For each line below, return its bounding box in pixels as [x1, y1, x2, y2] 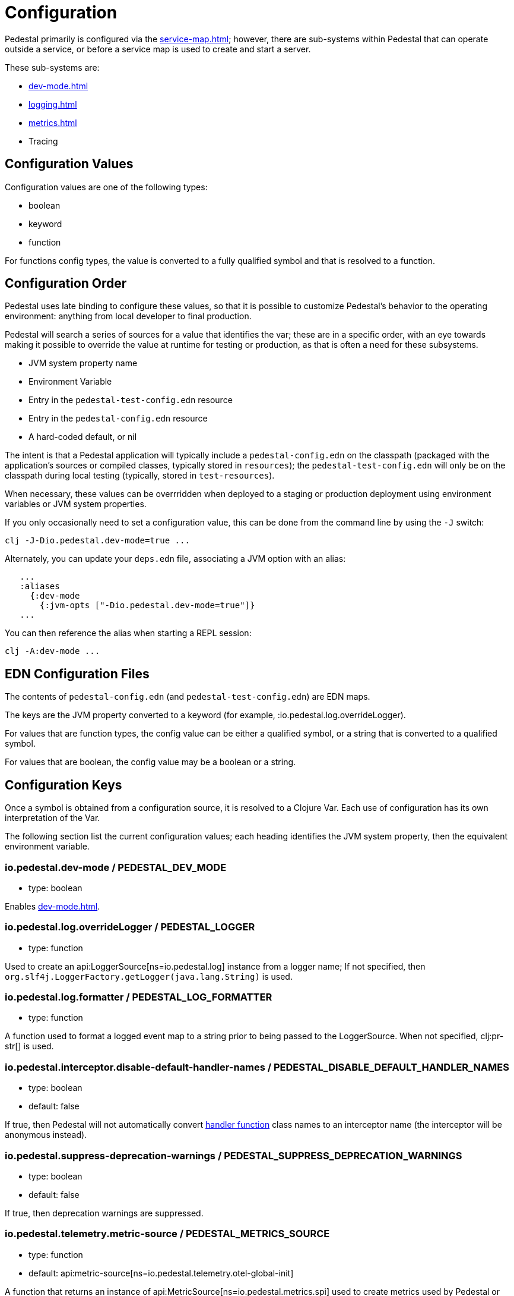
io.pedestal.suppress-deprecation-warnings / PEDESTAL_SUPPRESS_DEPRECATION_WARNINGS [5, 1149, 462, 1162]
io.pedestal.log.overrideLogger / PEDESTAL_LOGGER [5, 921, 255, 933]
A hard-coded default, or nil [28, 432, 137, 442]
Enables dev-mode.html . [5, 901, 100, 911]
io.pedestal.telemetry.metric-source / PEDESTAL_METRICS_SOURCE [5, 1228, 330, 1240]
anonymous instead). [5, 1130, 87, 1140]
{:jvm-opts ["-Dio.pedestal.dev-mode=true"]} [40, 600, 255, 611]
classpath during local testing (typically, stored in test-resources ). [5, 470, 275, 481]
